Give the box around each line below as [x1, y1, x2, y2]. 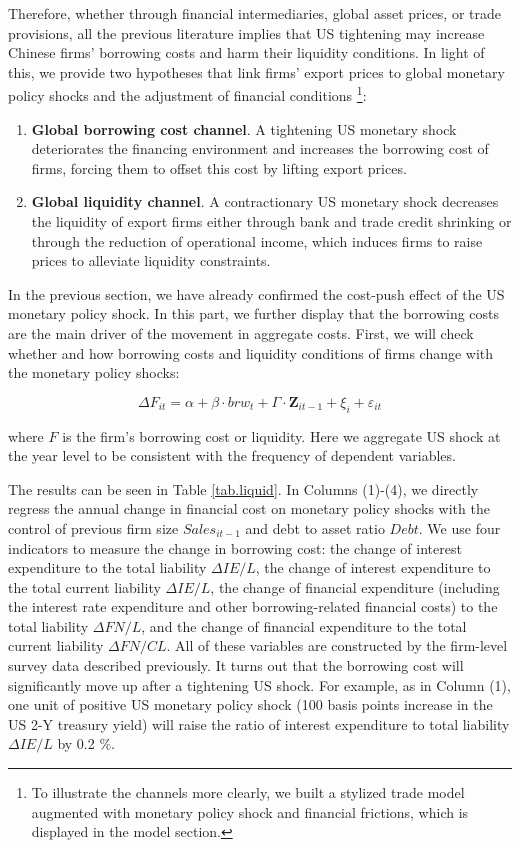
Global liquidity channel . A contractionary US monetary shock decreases [31, 191, 499, 212]
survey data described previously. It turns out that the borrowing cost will [8, 655, 464, 676]
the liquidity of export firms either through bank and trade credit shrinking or [31, 211, 512, 231]
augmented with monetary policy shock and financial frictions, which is [31, 801, 469, 822]
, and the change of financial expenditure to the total [141, 615, 467, 636]
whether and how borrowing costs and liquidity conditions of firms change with [8, 342, 494, 363]
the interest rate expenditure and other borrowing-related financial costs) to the [8, 596, 498, 617]
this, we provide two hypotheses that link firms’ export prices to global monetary [8, 61, 505, 82]
